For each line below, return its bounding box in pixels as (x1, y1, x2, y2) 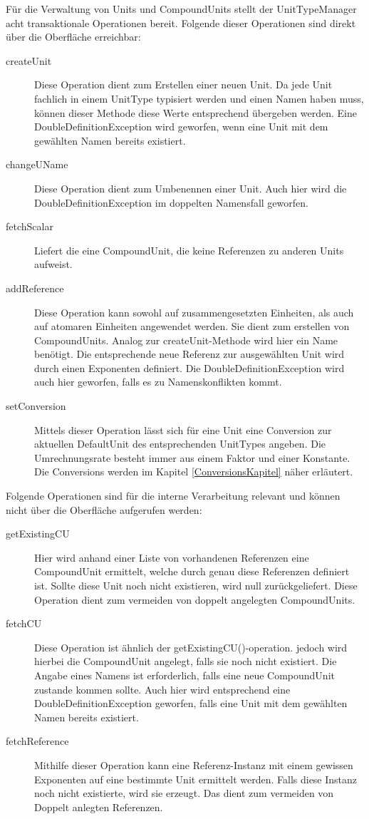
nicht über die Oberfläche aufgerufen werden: (6, 502, 202, 517)
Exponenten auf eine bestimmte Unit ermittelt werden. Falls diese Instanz (34, 771, 358, 786)
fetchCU (6, 616, 42, 631)
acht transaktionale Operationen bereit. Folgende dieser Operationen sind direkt (6, 15, 356, 30)
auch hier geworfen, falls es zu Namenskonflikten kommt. (34, 374, 282, 389)
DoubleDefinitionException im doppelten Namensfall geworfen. (34, 195, 308, 210)
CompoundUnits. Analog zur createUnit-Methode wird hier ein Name (34, 332, 338, 347)
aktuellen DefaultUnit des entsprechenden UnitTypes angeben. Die (34, 436, 326, 451)
